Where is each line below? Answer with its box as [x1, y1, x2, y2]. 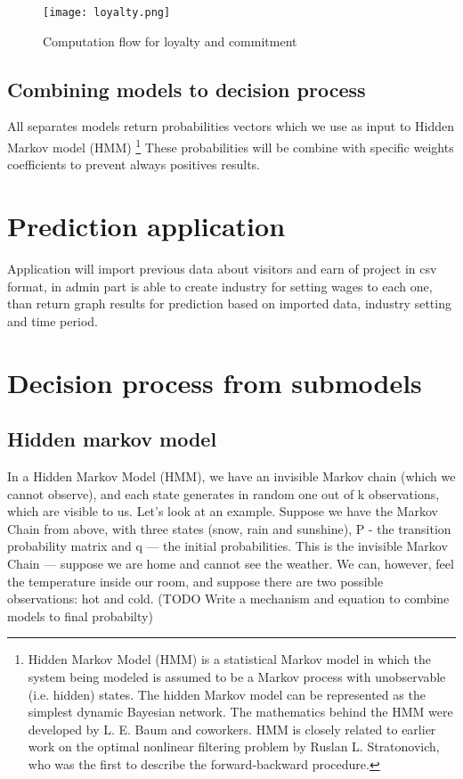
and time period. [7, 311, 98, 330]
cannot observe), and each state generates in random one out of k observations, [7, 484, 440, 503]
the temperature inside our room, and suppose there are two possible [7, 571, 384, 590]
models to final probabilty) [7, 606, 153, 625]
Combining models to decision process [7, 75, 366, 102]
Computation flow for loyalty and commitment [43, 31, 297, 50]
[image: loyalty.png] [43, 6, 171, 19]
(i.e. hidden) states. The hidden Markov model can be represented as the [28, 685, 426, 703]
